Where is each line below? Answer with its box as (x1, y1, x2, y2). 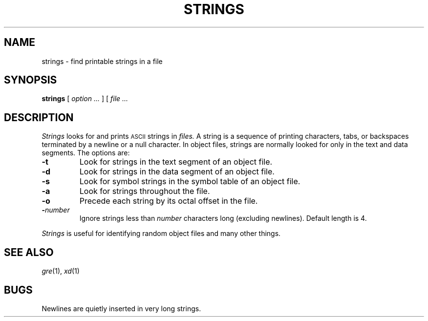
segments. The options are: (42, 149, 130, 157)
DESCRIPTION (4, 111, 74, 124)
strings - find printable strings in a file (42, 57, 163, 65)
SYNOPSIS (4, 74, 57, 86)
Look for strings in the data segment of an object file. (79, 167, 275, 177)
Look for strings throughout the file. (79, 186, 210, 196)
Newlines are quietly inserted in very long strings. (42, 304, 201, 313)
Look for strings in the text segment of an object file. (79, 157, 273, 167)
